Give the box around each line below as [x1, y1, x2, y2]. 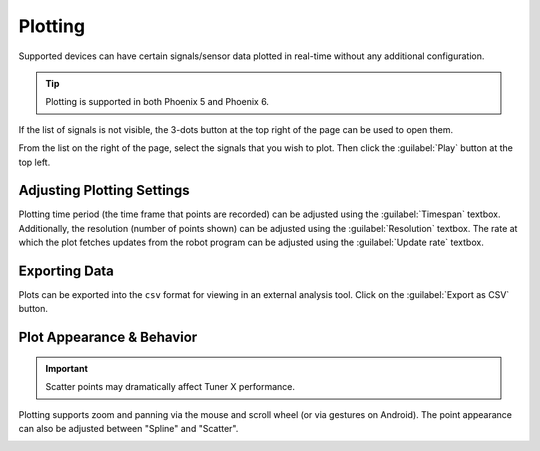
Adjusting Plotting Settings [18, 182, 190, 199]
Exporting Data [18, 263, 115, 279]
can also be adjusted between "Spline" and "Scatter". [18, 423, 239, 435]
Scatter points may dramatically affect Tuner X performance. [45, 381, 295, 393]
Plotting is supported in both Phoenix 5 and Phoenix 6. [45, 96, 270, 108]
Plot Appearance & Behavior [18, 329, 198, 346]
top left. [18, 156, 51, 168]
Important [45, 362, 89, 374]
